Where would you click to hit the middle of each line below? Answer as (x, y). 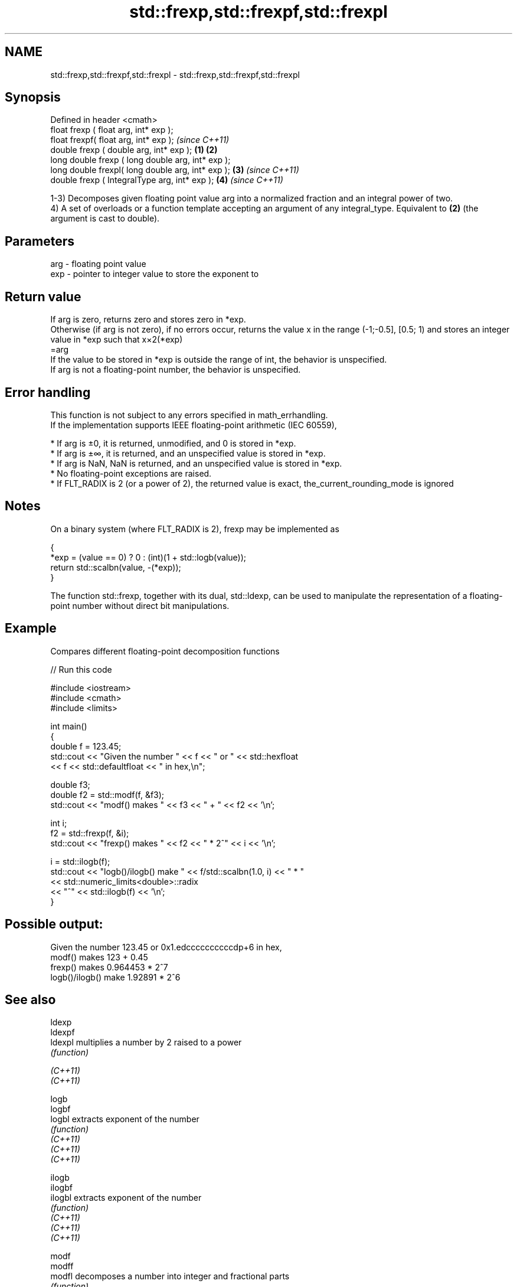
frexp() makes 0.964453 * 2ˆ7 (109, 967)
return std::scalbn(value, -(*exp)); (116, 567)
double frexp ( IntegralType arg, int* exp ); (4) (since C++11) (167, 180)
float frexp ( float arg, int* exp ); (112, 130)
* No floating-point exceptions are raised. (131, 473)
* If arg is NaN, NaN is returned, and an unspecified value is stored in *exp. (196, 463)
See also (30, 999)
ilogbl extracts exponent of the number (126, 1198)
